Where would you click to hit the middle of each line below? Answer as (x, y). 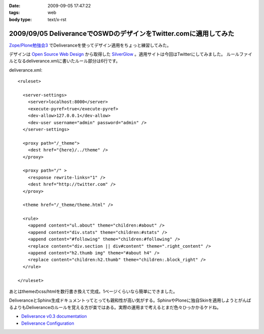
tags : (14, 13)
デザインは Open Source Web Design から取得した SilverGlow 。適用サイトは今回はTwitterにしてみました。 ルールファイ (131, 54)
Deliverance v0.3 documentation (54, 316)
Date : (15, 6)
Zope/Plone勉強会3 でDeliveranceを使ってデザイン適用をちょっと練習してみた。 (90, 45)
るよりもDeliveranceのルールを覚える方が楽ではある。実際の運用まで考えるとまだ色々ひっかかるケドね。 (115, 307)
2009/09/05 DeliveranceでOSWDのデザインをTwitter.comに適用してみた (122, 34)
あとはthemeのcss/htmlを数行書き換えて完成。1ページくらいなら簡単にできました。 (93, 291)
